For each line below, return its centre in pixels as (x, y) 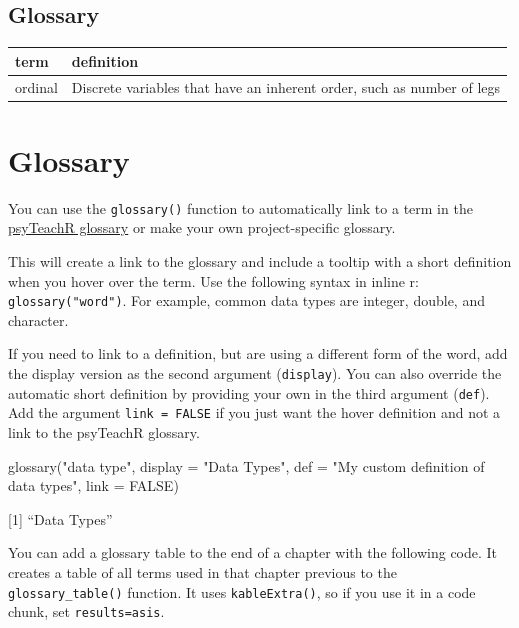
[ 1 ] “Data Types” (60, 518)
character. (38, 319)
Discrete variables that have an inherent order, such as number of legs (286, 86)
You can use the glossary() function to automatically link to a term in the (240, 207)
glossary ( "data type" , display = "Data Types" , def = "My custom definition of (246, 465)
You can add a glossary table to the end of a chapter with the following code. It (253, 552)
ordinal (36, 86)
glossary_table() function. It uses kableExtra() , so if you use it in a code (242, 591)
